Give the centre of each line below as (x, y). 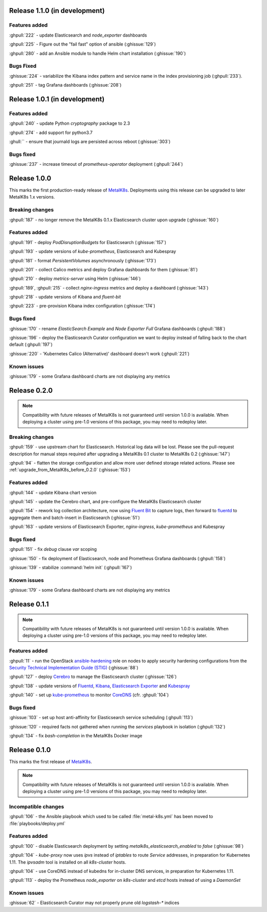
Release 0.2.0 (31, 390)
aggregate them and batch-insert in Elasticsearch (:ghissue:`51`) (75, 518)
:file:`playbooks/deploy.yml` (37, 823)
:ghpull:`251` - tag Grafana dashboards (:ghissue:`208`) (65, 85)
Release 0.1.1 (29, 604)
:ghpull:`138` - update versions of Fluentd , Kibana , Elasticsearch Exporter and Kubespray (100, 686)
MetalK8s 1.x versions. (32, 197)
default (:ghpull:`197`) (31, 344)
